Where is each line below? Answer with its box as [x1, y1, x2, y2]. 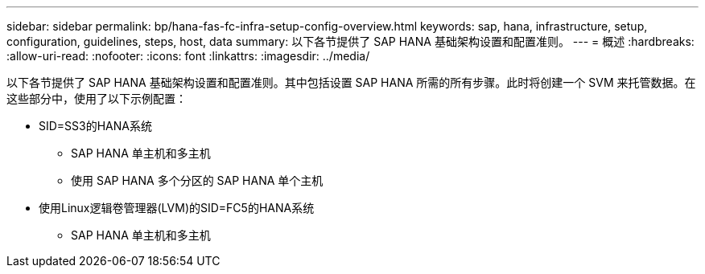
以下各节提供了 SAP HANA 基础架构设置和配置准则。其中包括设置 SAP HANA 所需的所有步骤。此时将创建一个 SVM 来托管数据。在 [6, 76, 696, 89]
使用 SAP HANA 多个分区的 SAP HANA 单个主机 [71, 174, 324, 187]
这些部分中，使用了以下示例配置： [6, 92, 187, 105]
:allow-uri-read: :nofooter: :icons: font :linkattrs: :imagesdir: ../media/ [6, 49, 370, 63]
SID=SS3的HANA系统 [39, 119, 152, 133]
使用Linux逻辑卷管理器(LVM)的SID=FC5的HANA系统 [39, 201, 315, 215]
